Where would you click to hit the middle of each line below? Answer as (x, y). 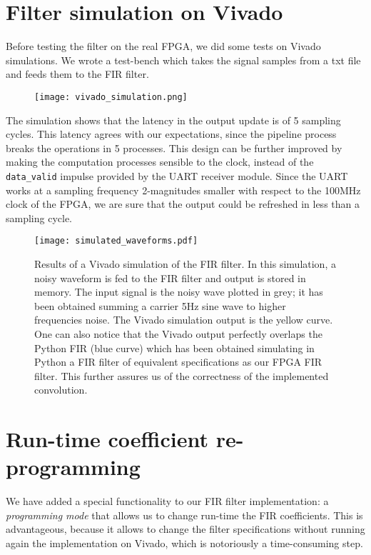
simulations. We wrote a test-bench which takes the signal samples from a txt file (183, 60)
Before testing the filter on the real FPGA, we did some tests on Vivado (163, 46)
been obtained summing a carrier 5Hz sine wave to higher (160, 305)
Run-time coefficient (107, 439)
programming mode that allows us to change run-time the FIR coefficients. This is (184, 515)
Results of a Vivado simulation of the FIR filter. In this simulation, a (185, 264)
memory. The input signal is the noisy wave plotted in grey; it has (179, 292)
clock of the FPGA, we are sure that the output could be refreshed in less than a (183, 204)
